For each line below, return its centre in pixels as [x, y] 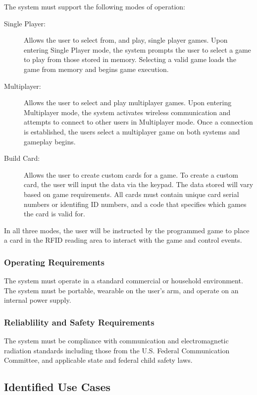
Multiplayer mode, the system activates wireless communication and [127, 112]
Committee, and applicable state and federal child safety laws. [98, 360]
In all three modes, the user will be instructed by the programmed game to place [127, 230]
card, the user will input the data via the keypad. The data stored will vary [139, 184]
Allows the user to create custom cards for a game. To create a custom [131, 174]
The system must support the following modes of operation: [95, 6]
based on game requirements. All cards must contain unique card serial [131, 194]
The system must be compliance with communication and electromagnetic [116, 341]
